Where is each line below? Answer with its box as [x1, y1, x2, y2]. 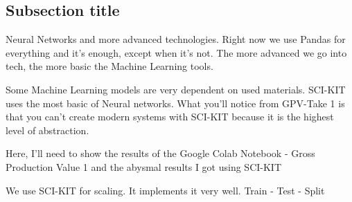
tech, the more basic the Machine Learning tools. [6, 59, 213, 73]
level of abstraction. [6, 122, 89, 137]
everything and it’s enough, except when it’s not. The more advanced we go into [6, 45, 347, 59]
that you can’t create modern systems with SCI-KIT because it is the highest [6, 109, 334, 124]
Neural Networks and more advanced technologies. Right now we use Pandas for [6, 32, 346, 46]
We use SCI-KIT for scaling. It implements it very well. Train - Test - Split [6, 183, 325, 197]
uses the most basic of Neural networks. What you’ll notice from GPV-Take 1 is [6, 95, 345, 110]
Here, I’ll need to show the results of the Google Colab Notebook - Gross [6, 146, 315, 160]
